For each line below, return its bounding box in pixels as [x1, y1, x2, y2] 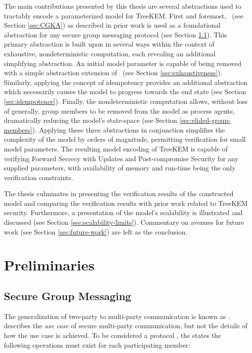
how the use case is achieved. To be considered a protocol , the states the [4, 330, 221, 340]
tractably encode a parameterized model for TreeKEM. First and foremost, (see [4, 10, 243, 20]
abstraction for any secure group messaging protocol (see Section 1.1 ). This [4, 29, 227, 39]
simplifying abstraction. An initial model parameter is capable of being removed [4, 58, 242, 68]
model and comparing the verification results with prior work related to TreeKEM [4, 198, 248, 208]
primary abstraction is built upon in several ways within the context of [4, 39, 215, 49]
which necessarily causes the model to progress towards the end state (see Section [4, 86, 246, 97]
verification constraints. [4, 172, 73, 182]
